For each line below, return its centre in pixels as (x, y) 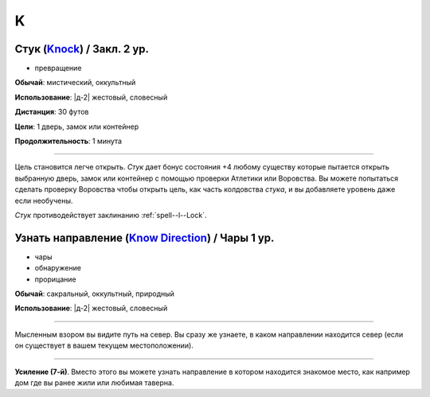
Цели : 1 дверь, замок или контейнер (77, 126)
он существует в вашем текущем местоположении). (104, 345)
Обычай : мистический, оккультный (75, 83)
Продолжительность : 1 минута (68, 141)
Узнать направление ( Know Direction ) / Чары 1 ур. (145, 237)
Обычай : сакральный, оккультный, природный (95, 294)
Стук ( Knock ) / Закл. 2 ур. (82, 49)
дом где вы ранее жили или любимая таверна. (94, 383)
